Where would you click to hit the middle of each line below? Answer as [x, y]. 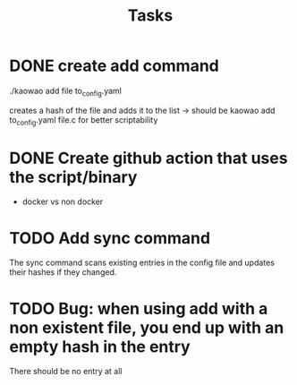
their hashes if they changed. [63, 272]
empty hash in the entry [100, 346]
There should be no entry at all [66, 372]
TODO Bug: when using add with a [139, 308]
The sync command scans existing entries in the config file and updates [142, 263]
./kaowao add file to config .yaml [66, 92]
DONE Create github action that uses [148, 158]
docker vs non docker [63, 201]
